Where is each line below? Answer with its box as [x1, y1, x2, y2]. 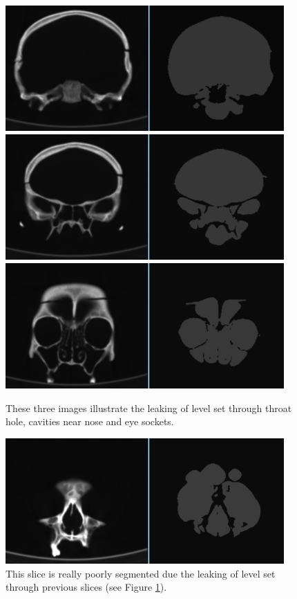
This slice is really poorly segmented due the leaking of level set [6, 566, 276, 580]
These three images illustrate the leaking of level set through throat [6, 400, 292, 415]
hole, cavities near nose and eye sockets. [6, 414, 174, 429]
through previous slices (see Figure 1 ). [6, 580, 167, 594]
